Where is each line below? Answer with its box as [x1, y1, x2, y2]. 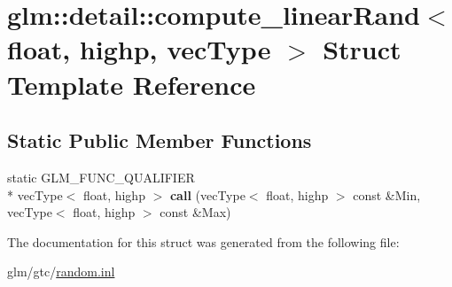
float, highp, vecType [7, 31, 271, 67]
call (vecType [169, 185, 245, 204]
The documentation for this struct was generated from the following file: [7, 232, 400, 251]
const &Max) [160, 203, 231, 221]
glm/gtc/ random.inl [7, 262, 115, 281]
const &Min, [353, 185, 421, 204]
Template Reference [7, 66, 256, 102]
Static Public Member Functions [7, 127, 312, 154]
